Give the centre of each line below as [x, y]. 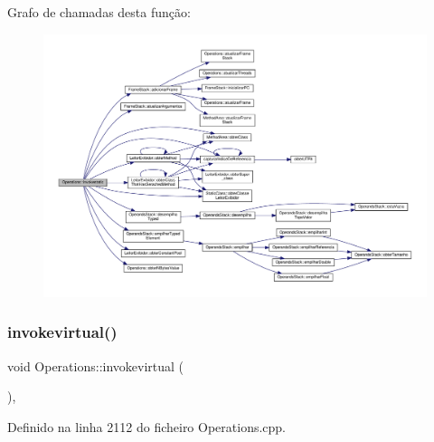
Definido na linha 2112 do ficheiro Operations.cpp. [147, 426]
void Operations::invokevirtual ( [96, 365]
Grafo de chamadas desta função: [99, 12]
